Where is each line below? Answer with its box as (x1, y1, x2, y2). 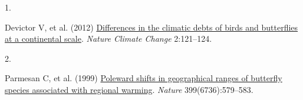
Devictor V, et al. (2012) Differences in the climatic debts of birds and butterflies (5, 21, 298, 33)
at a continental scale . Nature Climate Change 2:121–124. (5, 32, 212, 45)
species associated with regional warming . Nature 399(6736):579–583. (5, 83, 253, 95)
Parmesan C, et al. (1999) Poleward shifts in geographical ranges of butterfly (5, 72, 282, 84)
